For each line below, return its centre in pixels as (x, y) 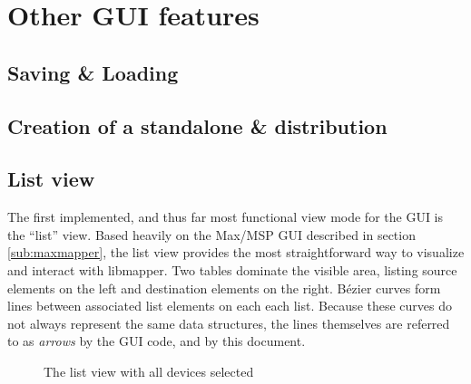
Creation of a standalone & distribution (197, 125)
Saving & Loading (93, 72)
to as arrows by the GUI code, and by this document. (157, 341)
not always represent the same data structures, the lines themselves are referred (229, 323)
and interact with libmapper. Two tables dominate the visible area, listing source (232, 269)
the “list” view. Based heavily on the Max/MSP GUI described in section (211, 234)
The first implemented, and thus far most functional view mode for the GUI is (226, 217)
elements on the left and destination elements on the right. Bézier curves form (224, 288)
